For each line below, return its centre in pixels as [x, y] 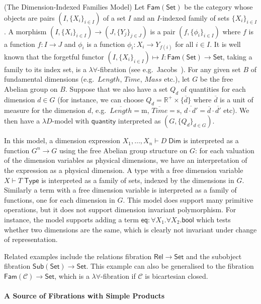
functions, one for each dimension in [60, 199]
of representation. [31, 239]
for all [184, 44]
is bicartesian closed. [177, 276]
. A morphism [25, 31]
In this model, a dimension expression [62, 140]
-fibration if [118, 276]
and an [144, 17]
